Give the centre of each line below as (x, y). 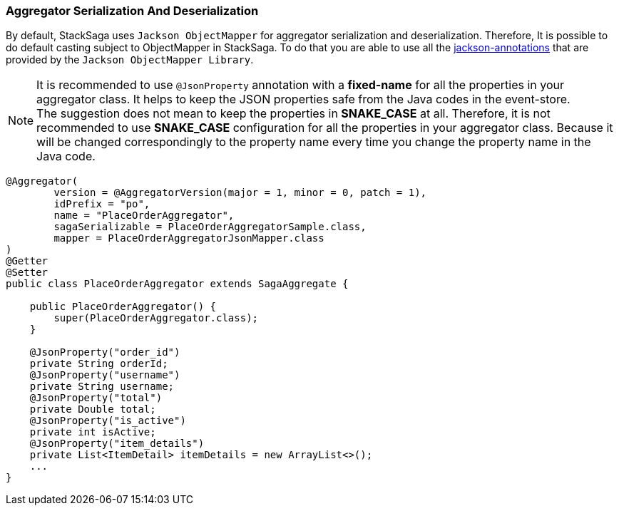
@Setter (27, 273)
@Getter (27, 261)
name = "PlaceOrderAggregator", (144, 216)
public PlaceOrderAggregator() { (123, 307)
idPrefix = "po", (102, 204)
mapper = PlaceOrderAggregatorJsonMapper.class (189, 238)
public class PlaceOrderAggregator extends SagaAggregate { (177, 284)
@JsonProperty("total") (96, 398)
